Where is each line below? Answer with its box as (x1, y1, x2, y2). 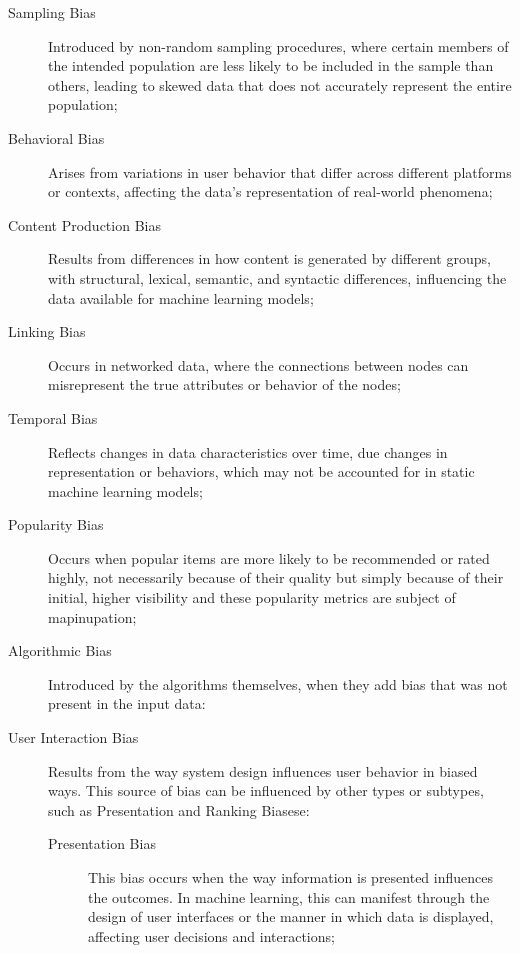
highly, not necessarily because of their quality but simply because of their (48, 567, 504, 588)
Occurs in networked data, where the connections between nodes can (48, 354, 469, 375)
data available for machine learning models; (48, 287, 314, 308)
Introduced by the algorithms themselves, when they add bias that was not (48, 673, 508, 694)
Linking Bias (8, 321, 86, 342)
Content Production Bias (8, 214, 161, 235)
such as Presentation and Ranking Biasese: (48, 799, 310, 820)
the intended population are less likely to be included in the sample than (48, 55, 494, 76)
